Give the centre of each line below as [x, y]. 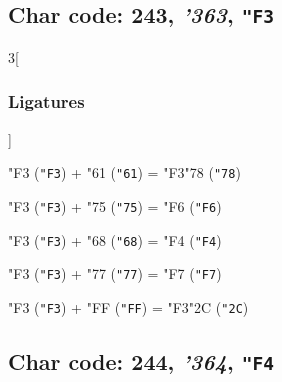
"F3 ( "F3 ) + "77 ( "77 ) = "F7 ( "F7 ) [115, 273]
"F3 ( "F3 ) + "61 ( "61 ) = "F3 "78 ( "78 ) [124, 172]
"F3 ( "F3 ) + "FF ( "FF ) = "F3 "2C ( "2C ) [128, 306]
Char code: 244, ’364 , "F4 [141, 360]
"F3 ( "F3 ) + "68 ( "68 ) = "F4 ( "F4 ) [115, 239]
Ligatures [46, 101]
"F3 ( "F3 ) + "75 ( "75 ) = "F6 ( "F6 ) [115, 205]
